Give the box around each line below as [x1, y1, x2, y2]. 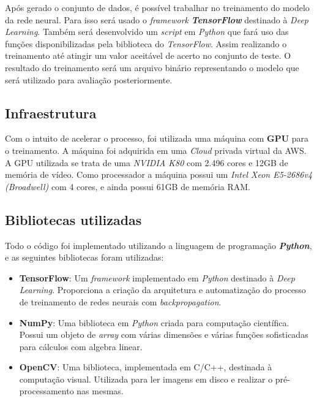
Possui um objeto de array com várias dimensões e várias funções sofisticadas [19, 328, 308, 341]
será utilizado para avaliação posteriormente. [5, 73, 173, 86]
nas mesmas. [76, 384, 124, 397]
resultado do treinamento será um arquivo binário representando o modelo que [5, 61, 299, 74]
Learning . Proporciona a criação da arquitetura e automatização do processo [19, 283, 306, 296]
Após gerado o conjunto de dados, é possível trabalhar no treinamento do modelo [5, 1, 310, 13]
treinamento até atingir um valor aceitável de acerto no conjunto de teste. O [5, 49, 291, 62]
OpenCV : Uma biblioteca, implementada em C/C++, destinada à [19, 361, 272, 373]
